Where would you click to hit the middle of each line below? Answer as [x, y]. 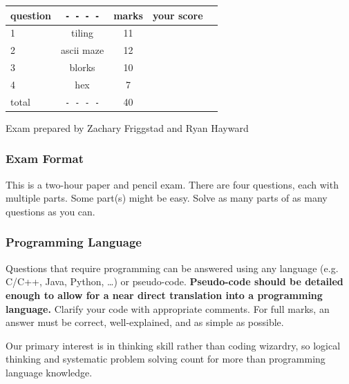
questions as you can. [50, 211]
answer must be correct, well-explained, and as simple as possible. [145, 322]
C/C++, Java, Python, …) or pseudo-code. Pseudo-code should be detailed [174, 281]
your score [178, 15]
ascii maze [82, 50]
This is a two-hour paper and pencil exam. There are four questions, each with [172, 184]
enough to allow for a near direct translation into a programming [164, 295]
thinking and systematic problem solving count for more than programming [166, 359]
